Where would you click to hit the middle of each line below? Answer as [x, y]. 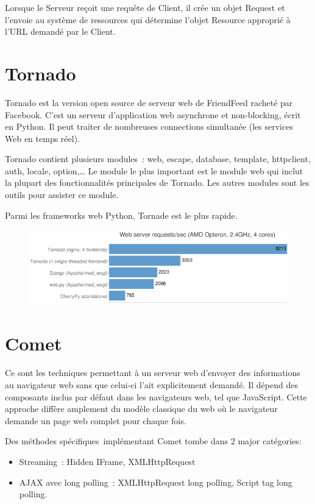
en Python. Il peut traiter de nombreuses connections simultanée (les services [149, 126]
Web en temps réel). [42, 138]
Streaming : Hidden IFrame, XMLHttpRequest [107, 461]
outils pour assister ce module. [62, 195]
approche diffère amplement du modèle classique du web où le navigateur [141, 409]
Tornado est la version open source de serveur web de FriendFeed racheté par [149, 102]
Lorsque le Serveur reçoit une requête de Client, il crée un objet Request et [145, 7]
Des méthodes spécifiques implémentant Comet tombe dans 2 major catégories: [153, 441]
